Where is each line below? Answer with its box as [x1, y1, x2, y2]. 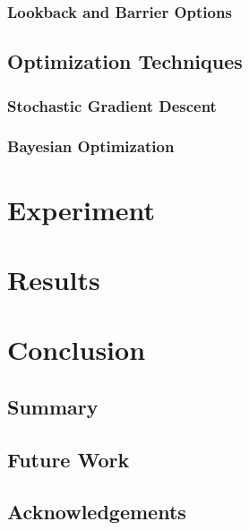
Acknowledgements [7, 498, 186, 526]
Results [7, 261, 100, 297]
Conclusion [7, 331, 146, 368]
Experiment [7, 191, 156, 227]
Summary [7, 392, 99, 420]
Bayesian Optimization [7, 135, 175, 158]
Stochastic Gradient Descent [7, 94, 217, 116]
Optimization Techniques [7, 47, 243, 75]
